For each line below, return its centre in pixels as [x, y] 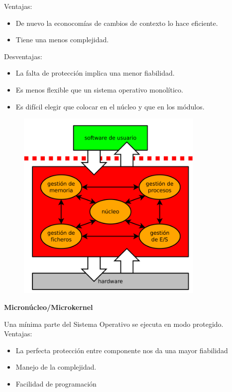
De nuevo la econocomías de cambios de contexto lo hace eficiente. [117, 23]
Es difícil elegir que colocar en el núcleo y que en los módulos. [110, 106]
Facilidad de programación [56, 383]
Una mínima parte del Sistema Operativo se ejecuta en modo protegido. [114, 324]
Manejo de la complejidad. [56, 367]
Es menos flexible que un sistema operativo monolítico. [99, 89]
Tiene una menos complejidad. [62, 40]
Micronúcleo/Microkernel [49, 307]
